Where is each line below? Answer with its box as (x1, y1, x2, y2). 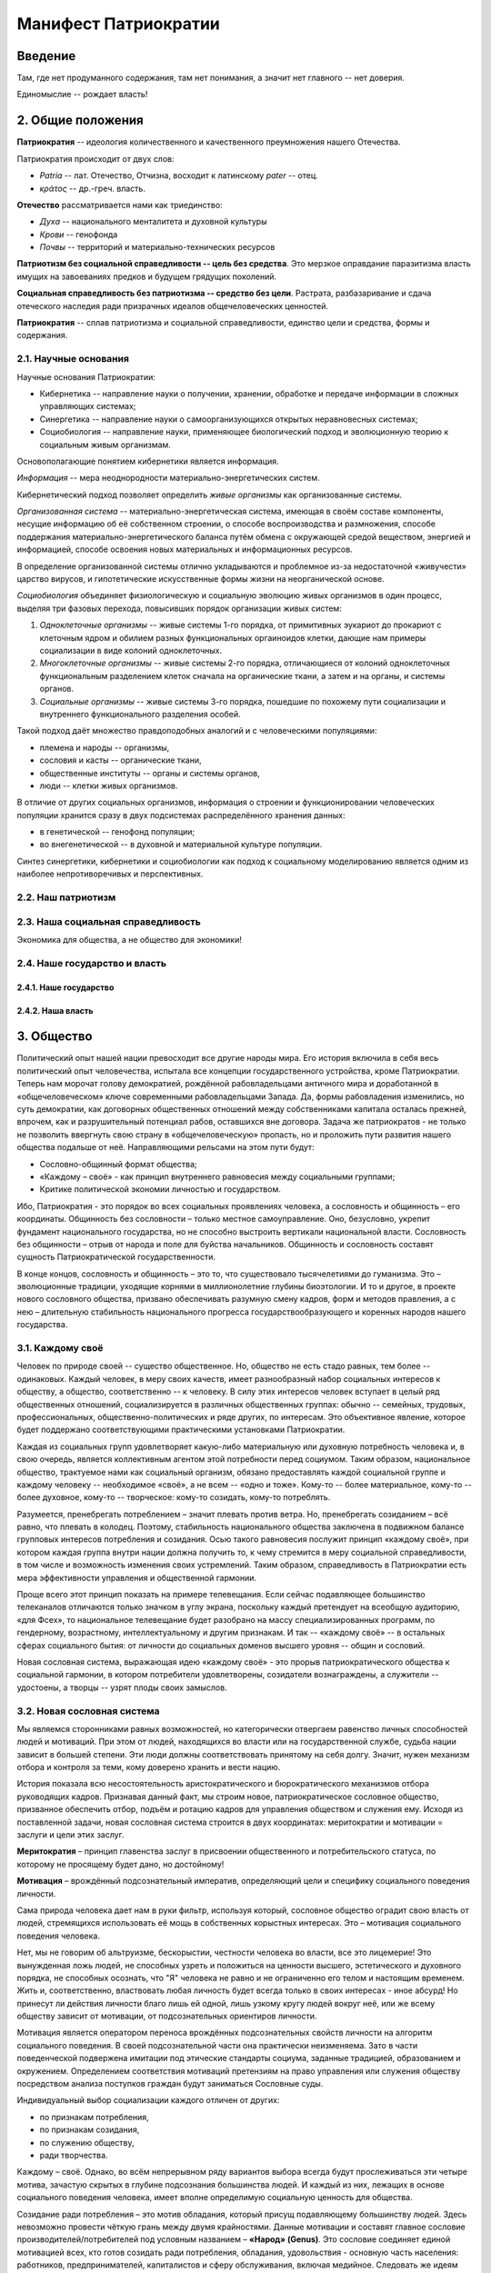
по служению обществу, (39, 2137, 135, 2148)
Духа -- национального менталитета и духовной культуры (39, 216, 267, 227)
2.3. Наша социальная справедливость (16, 915, 202, 927)
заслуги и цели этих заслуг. (16, 1829, 125, 1840)
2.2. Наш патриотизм (16, 891, 116, 904)
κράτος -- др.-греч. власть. (39, 183, 145, 194)
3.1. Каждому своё (16, 1342, 104, 1354)
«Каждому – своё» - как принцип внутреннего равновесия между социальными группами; (39, 1171, 396, 1182)
